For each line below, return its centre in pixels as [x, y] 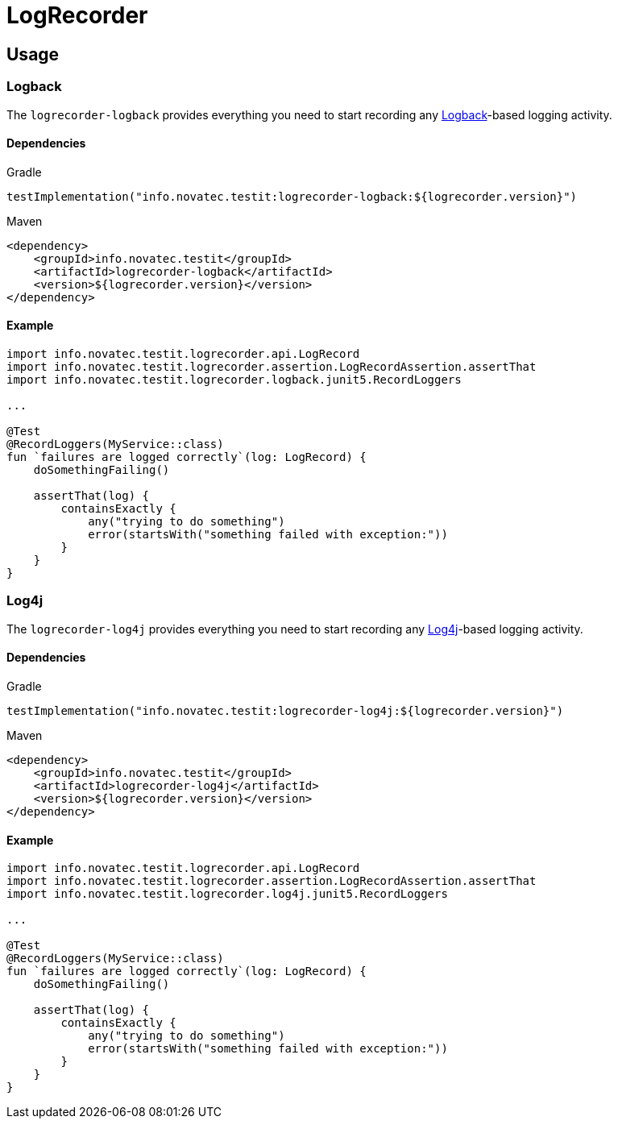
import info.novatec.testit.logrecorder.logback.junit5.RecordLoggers [234, 379]
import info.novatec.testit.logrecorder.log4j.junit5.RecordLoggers [227, 894]
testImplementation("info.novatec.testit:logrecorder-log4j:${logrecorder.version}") [285, 710]
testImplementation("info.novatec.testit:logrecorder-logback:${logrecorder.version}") [292, 196]
